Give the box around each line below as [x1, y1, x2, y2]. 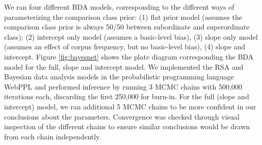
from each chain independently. [4, 131, 101, 141]
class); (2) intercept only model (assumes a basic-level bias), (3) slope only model [4, 31, 258, 42]
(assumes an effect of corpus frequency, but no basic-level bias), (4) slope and [4, 41, 246, 52]
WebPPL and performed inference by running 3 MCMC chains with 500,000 [4, 81, 242, 92]
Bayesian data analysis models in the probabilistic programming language [4, 71, 234, 82]
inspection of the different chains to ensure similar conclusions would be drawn [4, 121, 250, 132]
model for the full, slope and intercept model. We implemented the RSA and [4, 61, 244, 72]
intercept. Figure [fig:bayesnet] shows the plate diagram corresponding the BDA [4, 51, 254, 62]
